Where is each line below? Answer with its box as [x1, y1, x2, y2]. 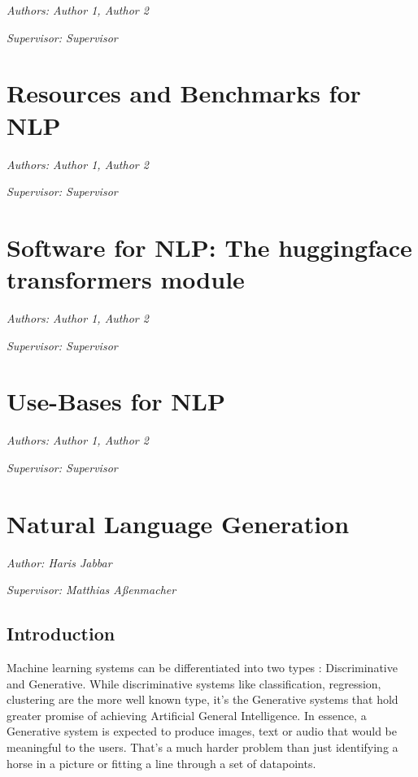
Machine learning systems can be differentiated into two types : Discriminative [7, 659, 398, 676]
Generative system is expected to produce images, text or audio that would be [7, 723, 397, 740]
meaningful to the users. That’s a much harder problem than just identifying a [7, 738, 398, 755]
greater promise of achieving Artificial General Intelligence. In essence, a [7, 706, 367, 723]
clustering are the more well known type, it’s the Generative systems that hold [7, 691, 398, 708]
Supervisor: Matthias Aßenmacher [7, 581, 176, 598]
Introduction [7, 621, 115, 646]
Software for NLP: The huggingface [7, 230, 412, 263]
